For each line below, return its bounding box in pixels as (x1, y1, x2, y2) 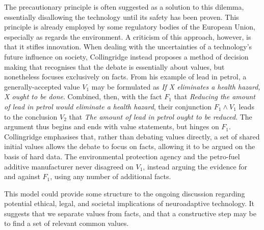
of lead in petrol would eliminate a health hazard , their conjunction (4, 101, 212, 111)
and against (4, 171, 40, 182)
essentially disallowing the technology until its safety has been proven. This (4, 11, 239, 22)
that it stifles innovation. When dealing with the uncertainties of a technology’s (4, 41, 252, 52)
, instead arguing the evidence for (143, 161, 248, 171)
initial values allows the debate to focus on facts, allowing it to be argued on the (4, 141, 255, 152)
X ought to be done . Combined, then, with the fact (4, 91, 162, 102)
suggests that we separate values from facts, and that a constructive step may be (4, 208, 256, 218)
